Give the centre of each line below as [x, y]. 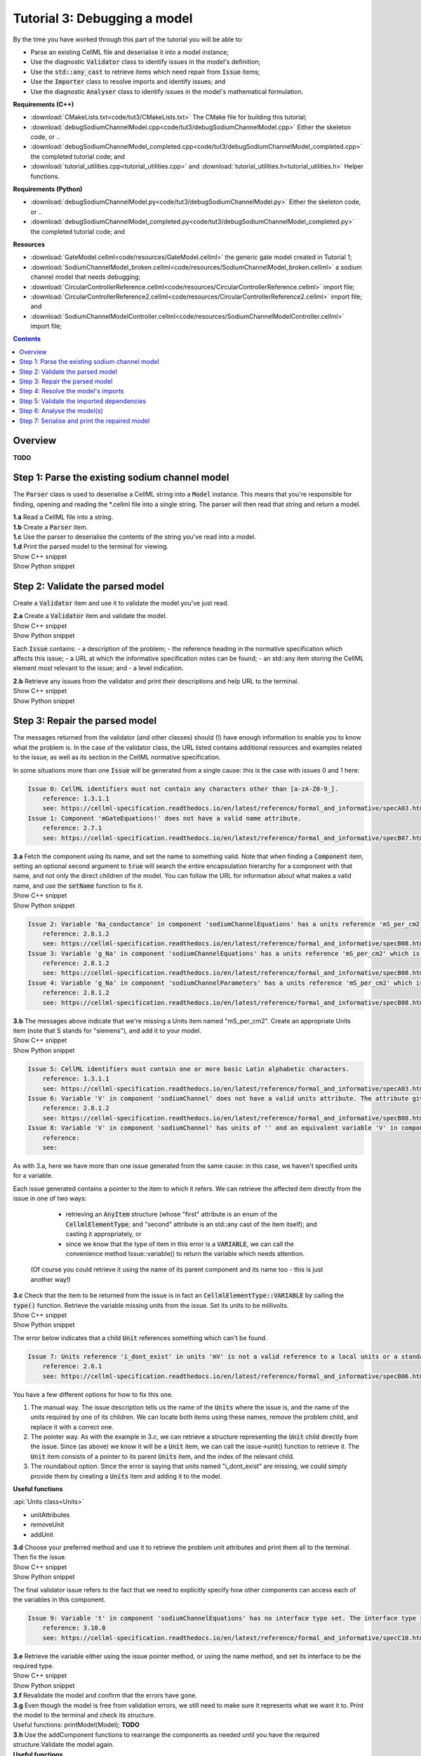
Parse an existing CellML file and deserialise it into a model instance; [130, 52]
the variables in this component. [59, 1599]
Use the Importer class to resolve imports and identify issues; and [128, 81]
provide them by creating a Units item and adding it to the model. [126, 1476]
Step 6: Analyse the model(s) [61, 411]
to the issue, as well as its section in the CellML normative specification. [117, 757]
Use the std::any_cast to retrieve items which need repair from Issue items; [145, 72]
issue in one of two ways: [50, 1198]
